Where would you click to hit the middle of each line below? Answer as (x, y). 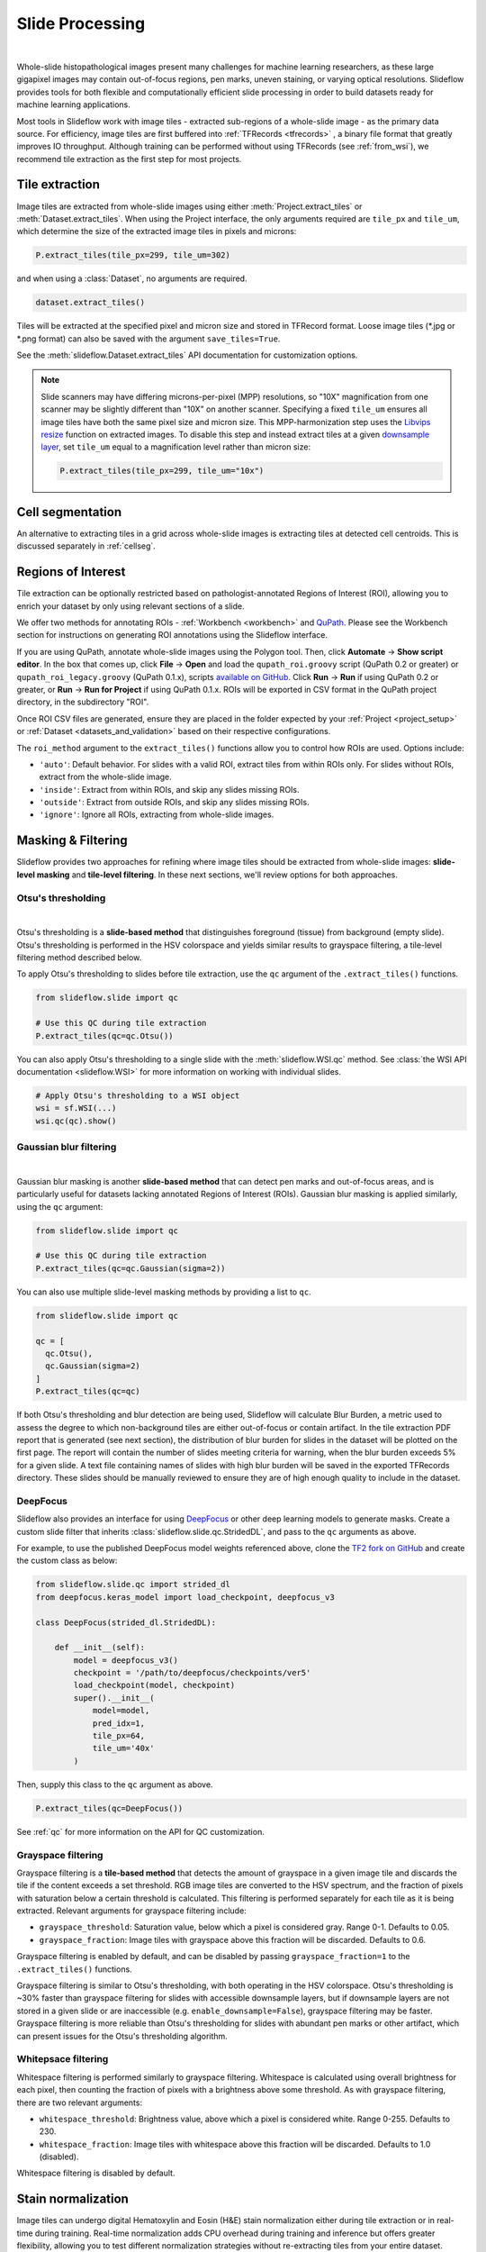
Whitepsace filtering (63, 2059)
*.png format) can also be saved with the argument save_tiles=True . (148, 339)
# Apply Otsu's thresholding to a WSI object (138, 1095)
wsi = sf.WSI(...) (76, 1108)
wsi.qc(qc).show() (76, 1121)
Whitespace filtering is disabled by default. (96, 2173)
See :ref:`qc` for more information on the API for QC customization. (140, 1831)
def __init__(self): (100, 1648)
